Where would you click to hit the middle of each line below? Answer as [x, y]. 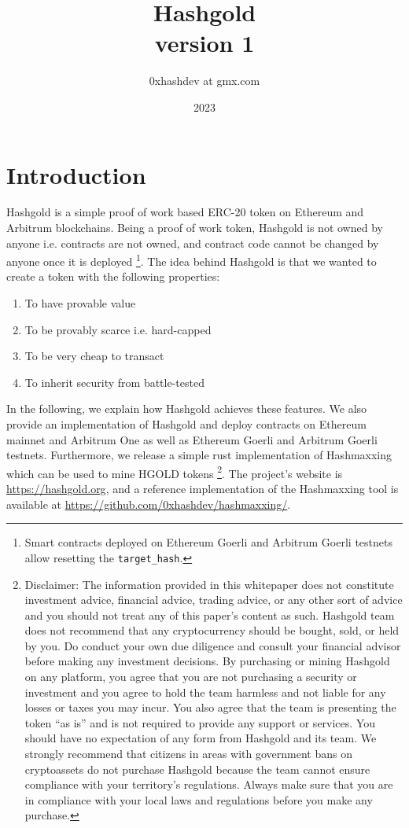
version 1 [204, 43]
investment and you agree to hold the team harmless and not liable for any [205, 692]
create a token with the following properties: [113, 276]
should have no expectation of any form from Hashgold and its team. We [201, 738]
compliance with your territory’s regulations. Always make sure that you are [209, 784]
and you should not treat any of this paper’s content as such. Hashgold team [210, 615]
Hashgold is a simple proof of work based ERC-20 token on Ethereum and [185, 212]
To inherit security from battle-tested [114, 382]
